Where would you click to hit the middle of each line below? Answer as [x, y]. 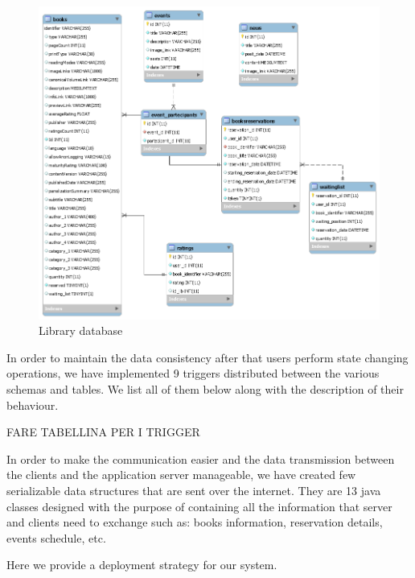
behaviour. [33, 405]
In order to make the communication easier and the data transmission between [201, 458]
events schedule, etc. [56, 537]
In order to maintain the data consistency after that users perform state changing [207, 357]
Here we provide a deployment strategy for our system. [142, 565]
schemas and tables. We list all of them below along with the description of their [205, 389]
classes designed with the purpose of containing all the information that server [199, 506]
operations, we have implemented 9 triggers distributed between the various [193, 373]
